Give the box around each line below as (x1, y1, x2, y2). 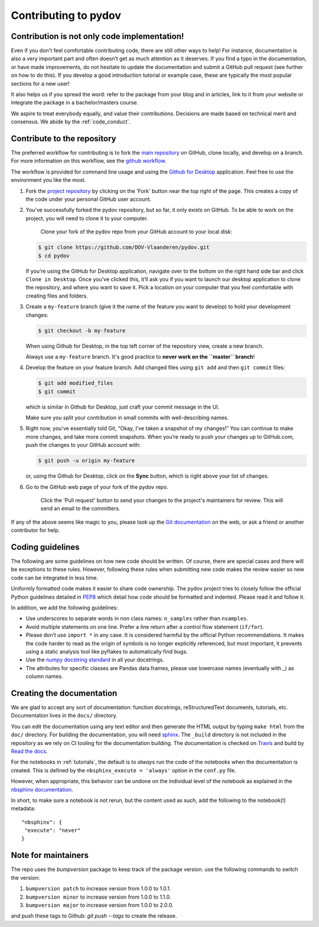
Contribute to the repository (11, 133, 116, 143)
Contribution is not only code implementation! (11, 31, 184, 41)
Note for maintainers (11, 850, 89, 860)
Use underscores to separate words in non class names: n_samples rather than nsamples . (25, 615, 248, 622)
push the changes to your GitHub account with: (25, 442, 141, 449)
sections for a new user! (11, 80, 70, 87)
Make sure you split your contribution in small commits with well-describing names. (25, 414, 229, 422)
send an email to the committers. (40, 505, 121, 512)
